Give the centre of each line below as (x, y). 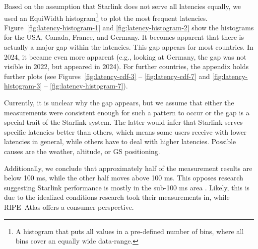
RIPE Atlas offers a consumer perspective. (69, 207)
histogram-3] (23, 86)
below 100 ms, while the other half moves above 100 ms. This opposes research (124, 178)
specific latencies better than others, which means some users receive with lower (125, 131)
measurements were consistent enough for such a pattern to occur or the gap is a (127, 112)
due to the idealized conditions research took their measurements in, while (117, 197)
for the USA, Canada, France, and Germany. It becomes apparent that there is (124, 37)
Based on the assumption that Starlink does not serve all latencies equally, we (123, 6)
